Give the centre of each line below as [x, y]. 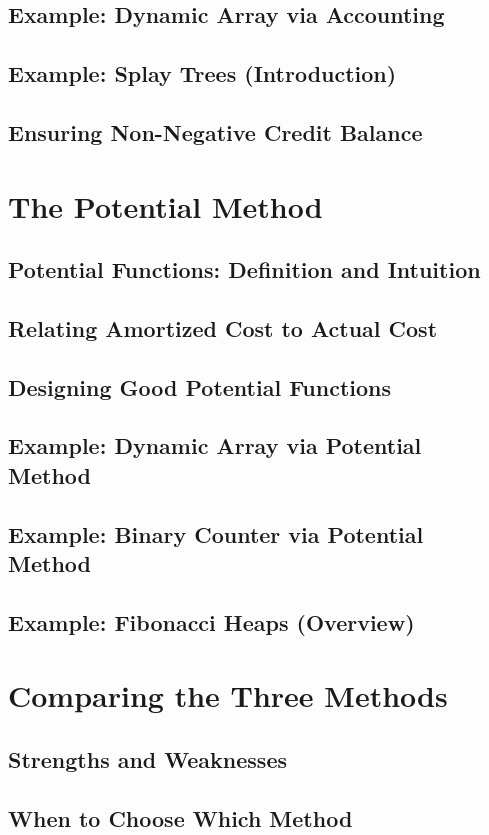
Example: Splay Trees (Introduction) [202, 73]
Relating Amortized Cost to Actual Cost [223, 327]
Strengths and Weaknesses [147, 758]
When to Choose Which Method [180, 817]
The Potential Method [165, 205]
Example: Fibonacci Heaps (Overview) [211, 621]
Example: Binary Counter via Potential [216, 533]
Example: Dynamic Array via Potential [215, 445]
